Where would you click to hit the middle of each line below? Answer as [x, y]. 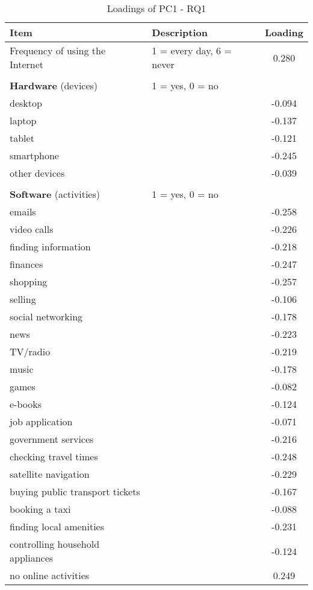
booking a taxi [40, 509]
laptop [23, 120]
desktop [26, 103]
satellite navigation [50, 474]
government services [52, 439]
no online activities [50, 575]
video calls [32, 229]
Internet [27, 64]
